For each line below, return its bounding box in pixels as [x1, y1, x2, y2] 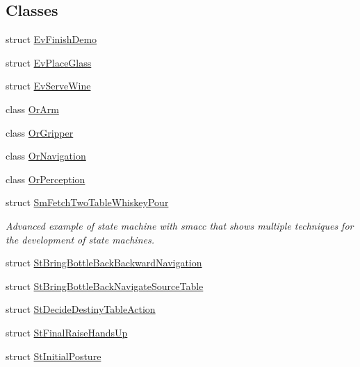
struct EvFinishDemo [6, 32, 97, 46]
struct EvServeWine [6, 78, 91, 93]
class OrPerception [6, 171, 85, 186]
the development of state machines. [6, 232, 154, 246]
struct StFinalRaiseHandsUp [6, 325, 128, 339]
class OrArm [6, 101, 59, 116]
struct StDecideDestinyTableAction [6, 302, 156, 316]
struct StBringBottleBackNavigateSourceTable [6, 278, 204, 293]
